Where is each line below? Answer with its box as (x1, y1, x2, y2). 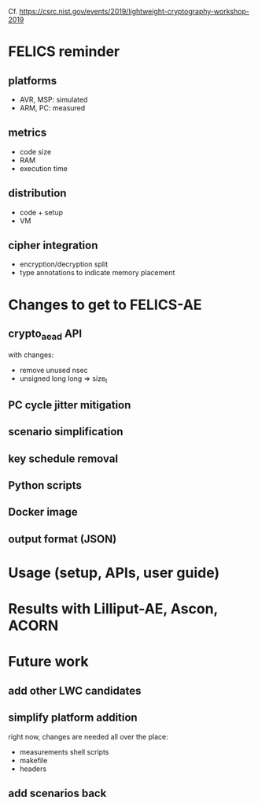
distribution (8, 187, 67, 200)
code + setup (19, 207, 64, 217)
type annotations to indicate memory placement (19, 268, 175, 278)
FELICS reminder (8, 43, 120, 61)
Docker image (8, 505, 78, 519)
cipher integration (8, 239, 98, 252)
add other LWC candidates (8, 684, 142, 697)
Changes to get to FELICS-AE (8, 296, 202, 314)
